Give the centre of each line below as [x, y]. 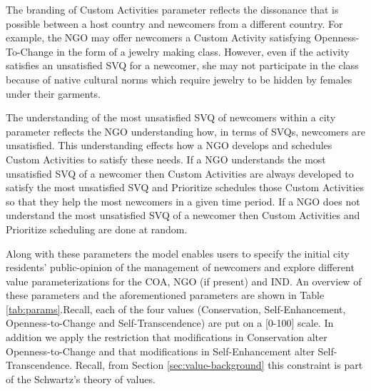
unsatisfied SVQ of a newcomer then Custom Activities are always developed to [180, 173]
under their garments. [53, 93]
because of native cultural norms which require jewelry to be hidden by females [179, 79]
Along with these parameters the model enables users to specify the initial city [178, 253]
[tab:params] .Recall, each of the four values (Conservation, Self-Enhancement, [176, 309]
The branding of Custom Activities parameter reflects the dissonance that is [172, 9]
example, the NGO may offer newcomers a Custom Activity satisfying [158, 37]
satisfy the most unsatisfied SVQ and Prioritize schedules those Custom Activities [185, 187]
